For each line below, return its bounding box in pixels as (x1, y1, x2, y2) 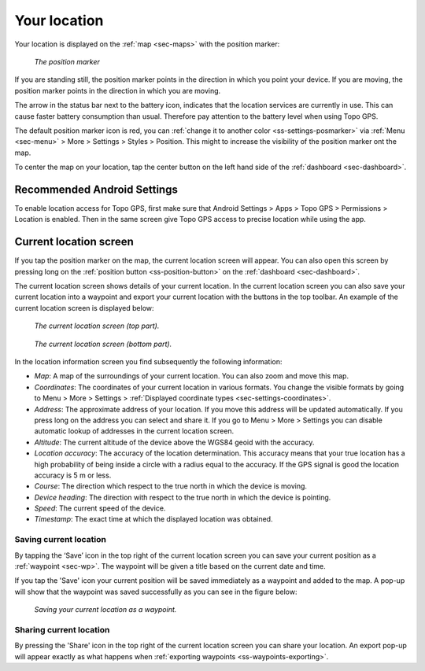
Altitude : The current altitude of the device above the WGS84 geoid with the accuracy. (34, 437, 315, 447)
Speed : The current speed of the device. (34, 503, 166, 513)
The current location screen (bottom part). (34, 339, 172, 348)
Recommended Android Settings (14, 182, 179, 196)
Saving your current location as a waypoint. (34, 605, 177, 614)
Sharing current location (14, 624, 110, 635)
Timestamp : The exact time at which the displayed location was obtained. (34, 514, 273, 524)
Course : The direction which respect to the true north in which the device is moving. (34, 481, 307, 491)
